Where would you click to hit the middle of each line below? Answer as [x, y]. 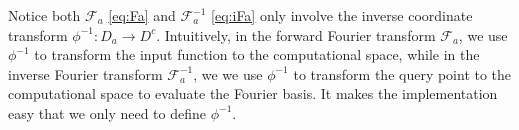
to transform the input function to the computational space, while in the [257, 54]
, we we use [228, 73]
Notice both [44, 15]
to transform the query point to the [402, 73]
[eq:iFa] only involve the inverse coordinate [342, 15]
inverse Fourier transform [85, 73]
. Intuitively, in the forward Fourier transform [296, 34]
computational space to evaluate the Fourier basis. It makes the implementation [253, 93]
